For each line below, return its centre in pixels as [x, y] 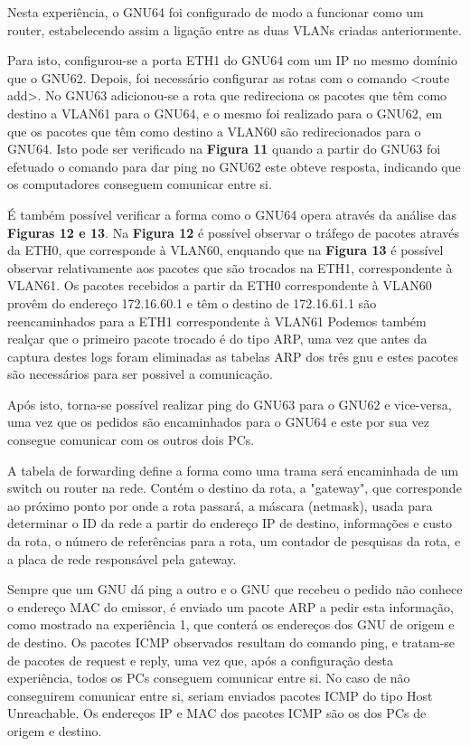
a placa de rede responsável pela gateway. [122, 558]
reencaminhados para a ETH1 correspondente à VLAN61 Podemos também [217, 321]
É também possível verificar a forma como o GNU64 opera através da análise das [232, 214]
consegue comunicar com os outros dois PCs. [131, 440]
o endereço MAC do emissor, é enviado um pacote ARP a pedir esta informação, [230, 606]
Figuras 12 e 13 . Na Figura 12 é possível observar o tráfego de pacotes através [234, 232]
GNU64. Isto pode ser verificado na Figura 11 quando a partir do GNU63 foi [224, 149]
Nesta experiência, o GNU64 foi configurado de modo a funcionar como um [216, 12]
